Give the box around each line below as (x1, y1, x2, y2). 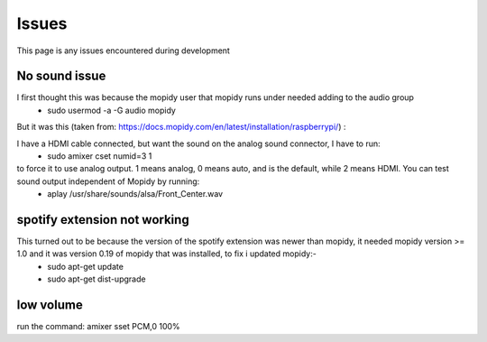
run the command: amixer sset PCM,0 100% (16, 321, 180, 332)
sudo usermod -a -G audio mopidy (47, 105, 176, 116)
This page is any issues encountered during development (16, 45, 230, 56)
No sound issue (16, 69, 106, 84)
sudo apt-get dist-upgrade (47, 273, 146, 284)
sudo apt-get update (47, 261, 124, 272)
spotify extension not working (16, 212, 189, 227)
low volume (16, 298, 83, 313)
